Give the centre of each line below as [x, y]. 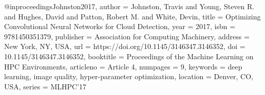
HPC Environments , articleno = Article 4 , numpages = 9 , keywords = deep [123, 66]
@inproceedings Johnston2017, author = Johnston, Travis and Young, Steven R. [129, 6]
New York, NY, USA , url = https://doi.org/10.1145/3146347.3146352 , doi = [125, 46]
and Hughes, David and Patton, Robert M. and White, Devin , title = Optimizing [132, 16]
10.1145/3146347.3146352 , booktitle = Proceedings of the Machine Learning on [129, 56]
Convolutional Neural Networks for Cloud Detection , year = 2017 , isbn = [120, 26]
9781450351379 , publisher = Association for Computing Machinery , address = [127, 36]
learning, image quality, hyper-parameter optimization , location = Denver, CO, [129, 76]
